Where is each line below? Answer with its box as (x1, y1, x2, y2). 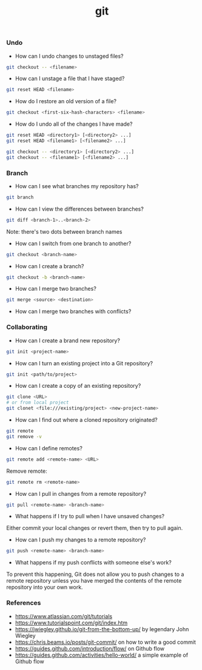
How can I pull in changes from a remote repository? (15, 490, 147, 497)
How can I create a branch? (15, 262, 84, 269)
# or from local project (6, 399, 69, 406)
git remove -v (6, 433, 42, 439)
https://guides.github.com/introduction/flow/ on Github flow (15, 645, 165, 652)
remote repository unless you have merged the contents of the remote (6, 577, 182, 584)
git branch (6, 194, 34, 200)
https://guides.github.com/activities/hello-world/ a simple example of (15, 651, 189, 658)
